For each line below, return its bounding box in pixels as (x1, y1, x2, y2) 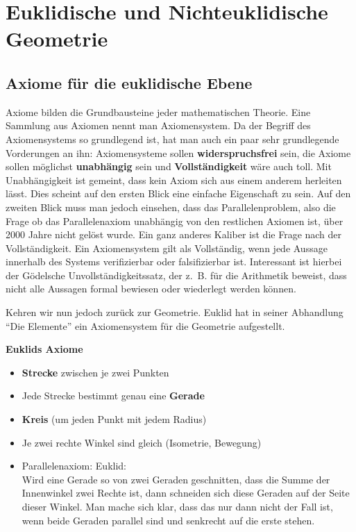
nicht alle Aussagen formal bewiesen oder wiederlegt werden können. (6, 281, 296, 296)
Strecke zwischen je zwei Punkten (22, 365, 169, 379)
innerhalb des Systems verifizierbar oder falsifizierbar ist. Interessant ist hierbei (6, 254, 342, 269)
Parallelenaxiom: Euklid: (22, 458, 126, 473)
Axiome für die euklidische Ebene (6, 72, 253, 93)
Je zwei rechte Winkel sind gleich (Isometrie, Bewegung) (22, 435, 262, 449)
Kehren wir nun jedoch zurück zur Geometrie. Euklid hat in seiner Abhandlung (6, 305, 344, 319)
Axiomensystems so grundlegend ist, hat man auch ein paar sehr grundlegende (6, 131, 339, 146)
